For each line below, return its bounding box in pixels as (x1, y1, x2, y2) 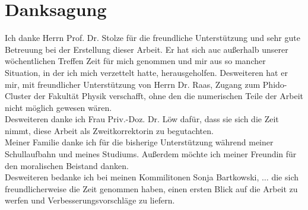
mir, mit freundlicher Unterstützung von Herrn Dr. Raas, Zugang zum (5, 78, 261, 90)
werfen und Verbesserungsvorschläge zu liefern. (5, 194, 175, 206)
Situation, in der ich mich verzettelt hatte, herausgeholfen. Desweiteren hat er (5, 66, 288, 78)
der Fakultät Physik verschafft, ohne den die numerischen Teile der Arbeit (34, 90, 303, 102)
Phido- (262, 78, 287, 90)
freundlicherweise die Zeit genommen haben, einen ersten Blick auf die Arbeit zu (5, 182, 298, 195)
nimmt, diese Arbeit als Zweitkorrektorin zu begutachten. (5, 124, 214, 136)
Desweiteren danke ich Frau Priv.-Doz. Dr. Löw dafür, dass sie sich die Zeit (5, 113, 279, 125)
